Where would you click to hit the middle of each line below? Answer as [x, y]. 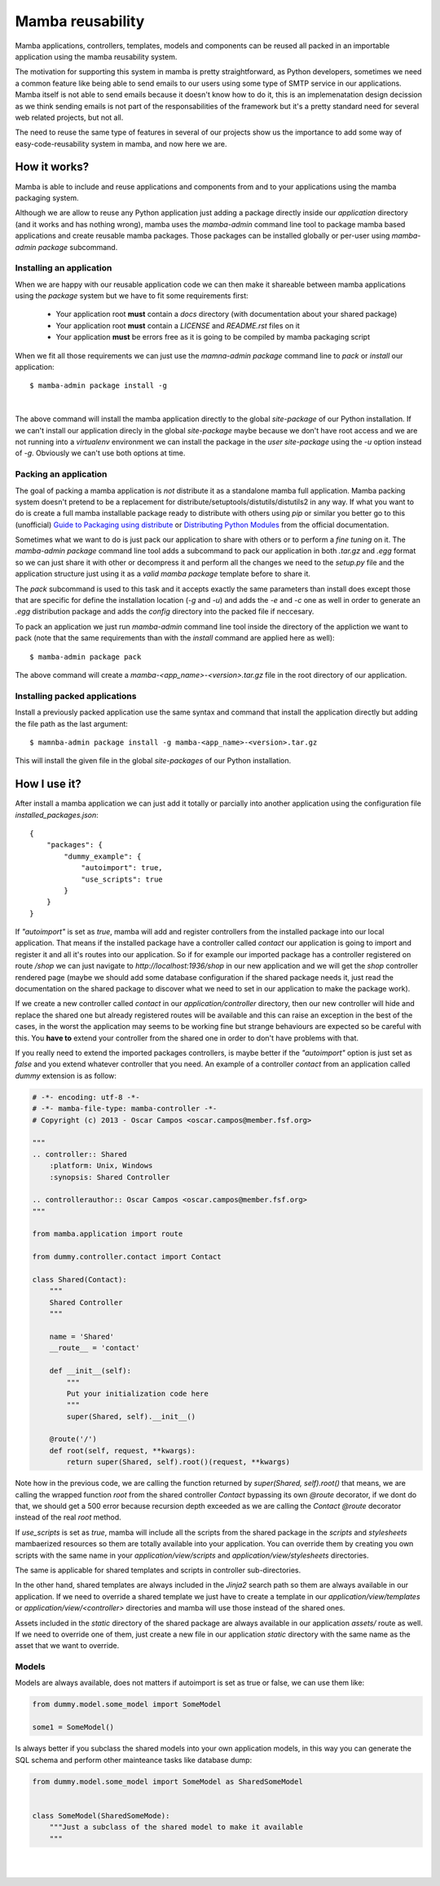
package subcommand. [78, 247]
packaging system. [47, 198]
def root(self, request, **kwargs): [122, 1451]
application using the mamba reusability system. [96, 56]
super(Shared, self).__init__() [131, 1416]
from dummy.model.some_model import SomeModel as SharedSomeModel [167, 1781]
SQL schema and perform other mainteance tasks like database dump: [134, 1760]
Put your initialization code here [138, 1394]
